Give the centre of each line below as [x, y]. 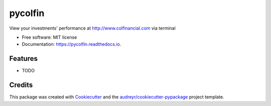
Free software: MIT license [49, 37]
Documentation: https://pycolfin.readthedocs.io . [72, 44]
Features [23, 59]
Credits [21, 85]
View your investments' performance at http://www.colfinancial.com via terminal [92, 28]
